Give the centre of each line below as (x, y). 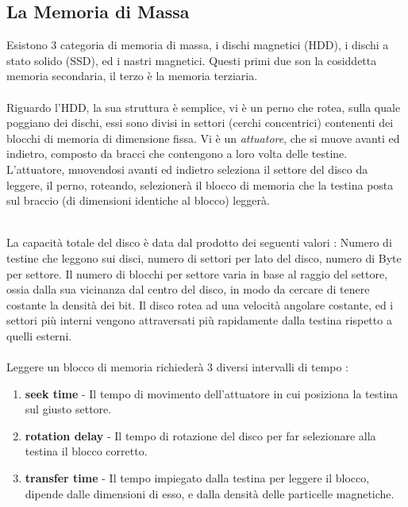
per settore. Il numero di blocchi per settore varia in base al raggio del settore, (197, 273)
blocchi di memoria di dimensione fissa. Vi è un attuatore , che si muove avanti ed (203, 138)
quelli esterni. (39, 335)
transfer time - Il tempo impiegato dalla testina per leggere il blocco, (197, 478)
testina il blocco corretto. (86, 451)
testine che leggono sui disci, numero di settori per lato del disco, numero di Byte (204, 257)
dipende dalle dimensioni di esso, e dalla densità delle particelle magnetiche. (210, 493)
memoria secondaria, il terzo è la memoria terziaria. (132, 76)
